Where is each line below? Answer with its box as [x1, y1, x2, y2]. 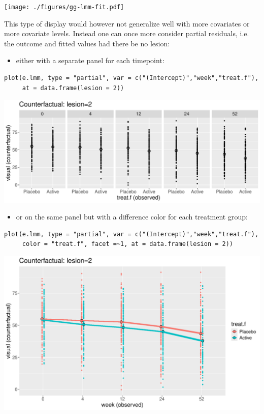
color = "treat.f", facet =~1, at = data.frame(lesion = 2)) [22, 240, 234, 248]
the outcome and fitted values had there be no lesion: [4, 38, 170, 48]
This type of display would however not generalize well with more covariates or [4, 18, 250, 29]
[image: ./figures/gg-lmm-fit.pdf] [4, 4, 124, 11]
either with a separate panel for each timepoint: [16, 55, 164, 66]
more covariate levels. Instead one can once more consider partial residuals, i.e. [4, 28, 249, 39]
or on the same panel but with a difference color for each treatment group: [16, 211, 248, 222]
